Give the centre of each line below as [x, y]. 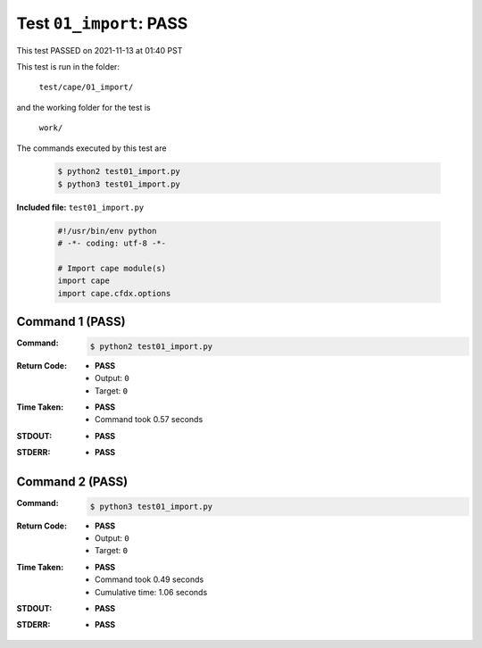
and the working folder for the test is [83, 107]
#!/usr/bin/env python [107, 231]
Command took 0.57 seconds [149, 420]
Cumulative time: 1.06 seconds [151, 592]
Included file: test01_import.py [80, 207]
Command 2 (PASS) [72, 482]
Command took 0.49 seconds [150, 579]
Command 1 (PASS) [71, 322]
